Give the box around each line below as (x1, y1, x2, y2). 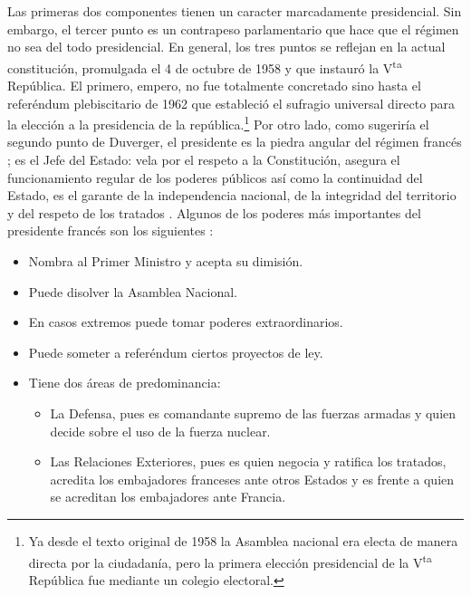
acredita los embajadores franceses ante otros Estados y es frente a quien (50, 469, 455, 488)
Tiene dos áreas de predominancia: (28, 373, 221, 392)
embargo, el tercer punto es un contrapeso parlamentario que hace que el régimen (7, 19, 459, 38)
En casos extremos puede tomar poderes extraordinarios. (28, 312, 343, 331)
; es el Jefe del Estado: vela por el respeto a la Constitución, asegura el (7, 150, 400, 169)
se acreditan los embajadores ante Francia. (50, 487, 286, 506)
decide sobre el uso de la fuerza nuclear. (50, 421, 271, 440)
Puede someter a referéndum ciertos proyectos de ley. (28, 342, 323, 361)
